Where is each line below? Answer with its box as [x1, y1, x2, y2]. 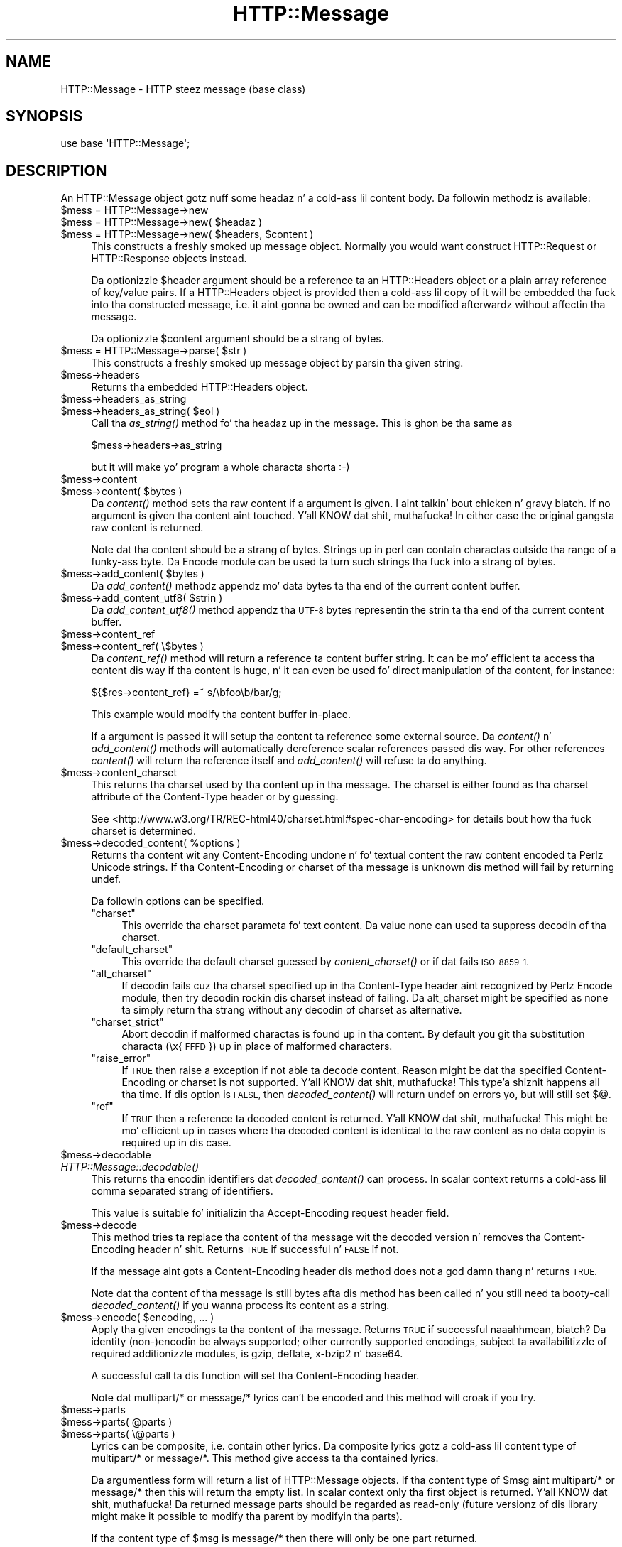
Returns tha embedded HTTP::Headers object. [91, 381, 308, 393]
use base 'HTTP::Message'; [60, 137, 190, 150]
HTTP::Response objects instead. [91, 252, 247, 265]
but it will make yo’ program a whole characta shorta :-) [91, 461, 350, 474]
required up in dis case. [121, 1136, 231, 1149]
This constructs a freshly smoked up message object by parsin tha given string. [91, 357, 464, 369]
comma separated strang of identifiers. [91, 1185, 273, 1198]
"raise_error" [91, 1052, 151, 1065]
